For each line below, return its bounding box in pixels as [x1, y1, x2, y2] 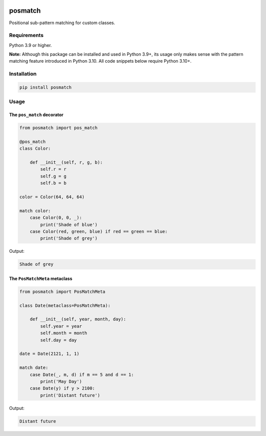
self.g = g [40, 173, 66, 179]
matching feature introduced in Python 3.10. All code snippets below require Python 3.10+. [9, 58, 192, 64]
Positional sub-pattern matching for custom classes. [9, 20, 115, 26]
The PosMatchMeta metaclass [9, 276, 72, 281]
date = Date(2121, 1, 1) [19, 351, 80, 357]
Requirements [9, 32, 44, 39]
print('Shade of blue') [40, 222, 98, 227]
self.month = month [40, 330, 87, 336]
